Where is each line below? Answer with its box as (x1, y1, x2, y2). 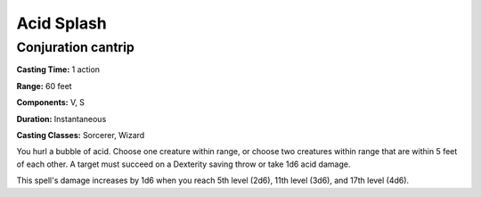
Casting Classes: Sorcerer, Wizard (16, 129, 145, 140)
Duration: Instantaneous (16, 113, 107, 124)
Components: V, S (16, 97, 85, 108)
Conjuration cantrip (16, 39, 135, 55)
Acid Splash (16, 13, 107, 33)
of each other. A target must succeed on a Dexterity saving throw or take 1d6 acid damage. (16, 159, 351, 169)
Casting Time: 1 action (16, 64, 101, 75)
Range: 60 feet (16, 80, 72, 91)
